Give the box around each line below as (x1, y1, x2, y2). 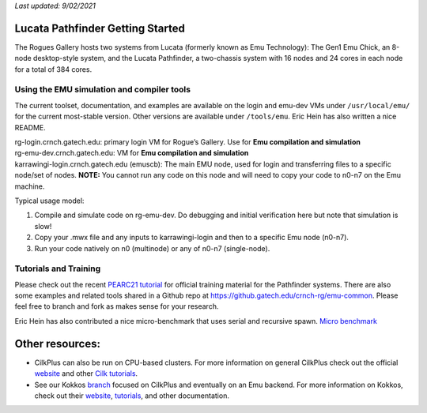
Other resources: (14, 336, 100, 351)
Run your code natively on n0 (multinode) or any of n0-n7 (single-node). (34, 243, 270, 253)
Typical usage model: (14, 196, 85, 205)
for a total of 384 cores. (14, 64, 93, 74)
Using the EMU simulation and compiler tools (14, 84, 191, 95)
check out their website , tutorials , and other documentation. (34, 391, 229, 400)
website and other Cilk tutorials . (34, 369, 138, 378)
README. (14, 122, 47, 132)
